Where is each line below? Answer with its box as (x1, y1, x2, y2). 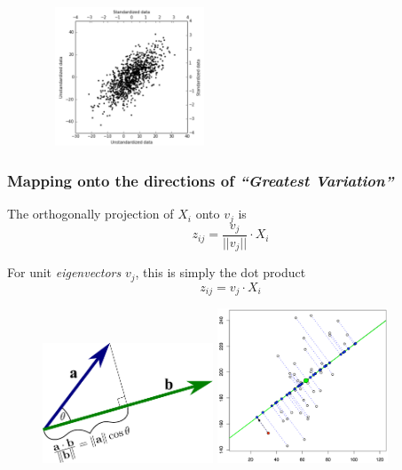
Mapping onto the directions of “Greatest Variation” (7, 169, 394, 191)
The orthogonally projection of (7, 204, 174, 223)
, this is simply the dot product (135, 263, 306, 282)
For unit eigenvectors (7, 263, 122, 282)
